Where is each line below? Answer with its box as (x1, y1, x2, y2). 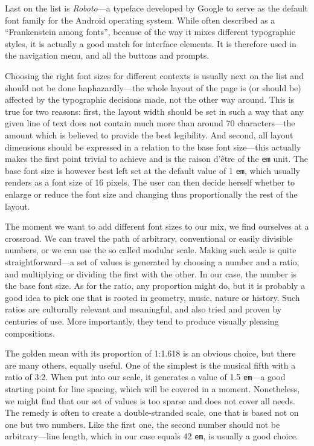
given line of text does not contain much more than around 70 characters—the (5, 117, 295, 129)
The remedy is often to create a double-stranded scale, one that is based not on (5, 406, 299, 419)
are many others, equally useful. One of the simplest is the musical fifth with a (5, 358, 296, 371)
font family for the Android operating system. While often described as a (5, 13, 275, 26)
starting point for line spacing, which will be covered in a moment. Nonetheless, (5, 383, 300, 395)
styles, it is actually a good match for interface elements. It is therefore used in (5, 37, 296, 50)
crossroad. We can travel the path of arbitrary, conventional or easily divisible (5, 231, 293, 244)
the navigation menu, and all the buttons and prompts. (5, 49, 210, 62)
